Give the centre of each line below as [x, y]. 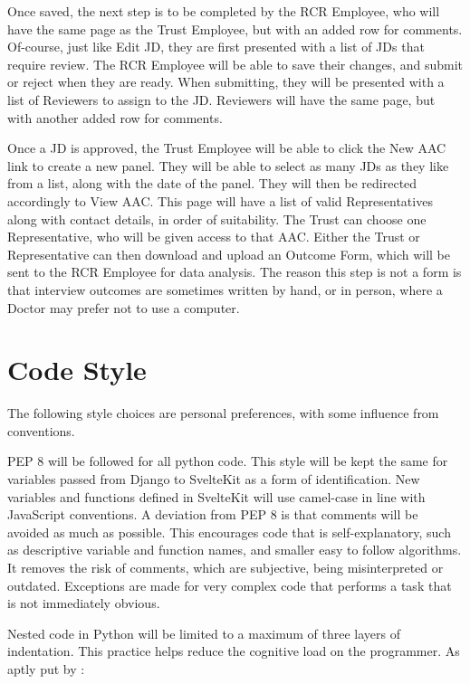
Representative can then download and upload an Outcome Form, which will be [229, 254]
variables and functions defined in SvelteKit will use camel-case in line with [216, 496]
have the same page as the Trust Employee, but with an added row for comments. [235, 28]
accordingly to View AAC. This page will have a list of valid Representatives [220, 200]
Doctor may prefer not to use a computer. [124, 307]
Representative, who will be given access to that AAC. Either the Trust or [214, 237]
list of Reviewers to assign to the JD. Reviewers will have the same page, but [221, 99]
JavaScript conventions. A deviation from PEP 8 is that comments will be [213, 514]
